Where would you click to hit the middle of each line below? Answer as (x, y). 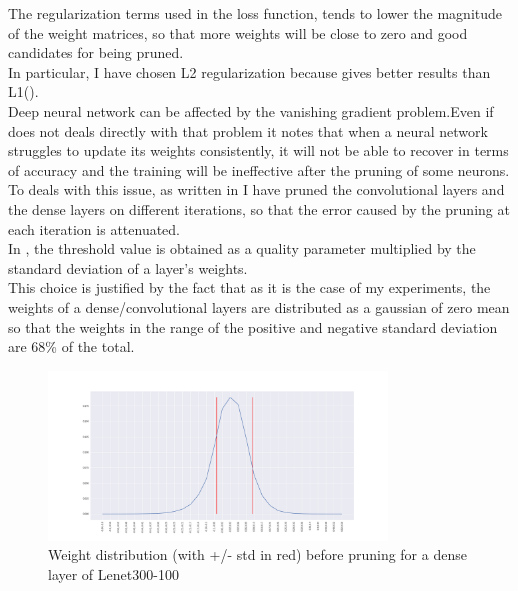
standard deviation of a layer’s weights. (128, 267)
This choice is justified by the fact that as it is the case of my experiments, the (249, 287)
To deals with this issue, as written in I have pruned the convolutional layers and (256, 189)
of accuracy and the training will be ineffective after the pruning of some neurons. (259, 169)
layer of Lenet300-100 (113, 573)
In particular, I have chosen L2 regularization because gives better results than (249, 71)
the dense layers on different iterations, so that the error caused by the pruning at (259, 208)
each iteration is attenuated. (94, 228)
